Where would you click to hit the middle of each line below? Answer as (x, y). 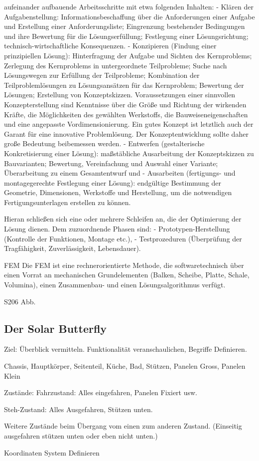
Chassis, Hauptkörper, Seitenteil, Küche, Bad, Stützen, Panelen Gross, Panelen (125, 366)
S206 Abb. (20, 301)
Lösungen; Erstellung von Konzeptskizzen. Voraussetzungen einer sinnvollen (120, 95)
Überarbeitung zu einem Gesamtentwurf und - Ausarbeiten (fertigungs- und (120, 173)
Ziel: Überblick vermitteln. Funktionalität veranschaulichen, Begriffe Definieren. (126, 349)
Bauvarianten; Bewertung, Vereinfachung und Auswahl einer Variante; (111, 163)
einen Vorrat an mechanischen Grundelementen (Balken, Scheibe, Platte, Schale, (127, 275)
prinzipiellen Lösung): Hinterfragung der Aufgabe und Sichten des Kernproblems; (128, 55)
